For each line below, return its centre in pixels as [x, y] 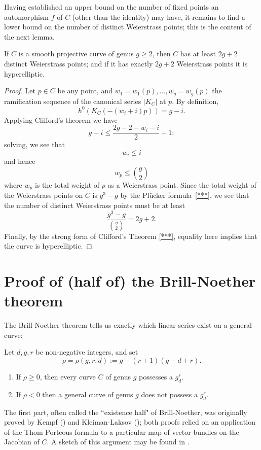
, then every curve [68, 376]
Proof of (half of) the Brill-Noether [130, 281]
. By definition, [195, 101]
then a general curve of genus [88, 394]
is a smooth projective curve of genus [76, 54]
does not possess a [169, 394]
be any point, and [85, 91]
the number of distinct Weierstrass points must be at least [95, 205]
